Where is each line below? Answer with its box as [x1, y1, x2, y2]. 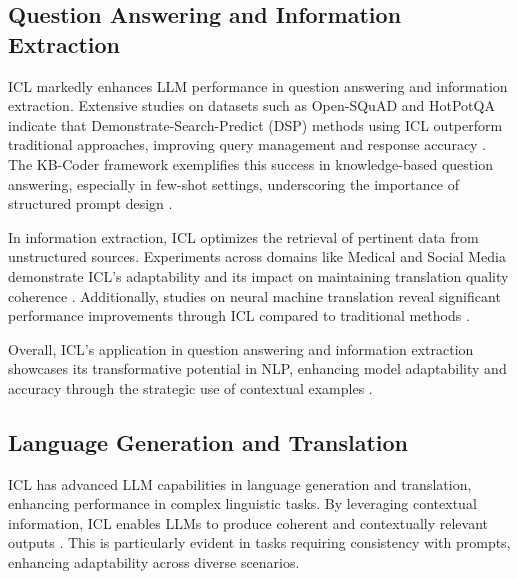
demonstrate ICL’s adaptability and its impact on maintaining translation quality [8, 265, 509, 286]
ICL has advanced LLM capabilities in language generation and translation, [8, 473, 472, 494]
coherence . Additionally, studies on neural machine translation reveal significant [8, 285, 501, 306]
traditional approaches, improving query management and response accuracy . [8, 134, 487, 155]
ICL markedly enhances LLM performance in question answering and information [8, 75, 508, 96]
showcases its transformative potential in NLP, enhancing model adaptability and [8, 358, 507, 379]
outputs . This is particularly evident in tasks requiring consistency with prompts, [8, 532, 511, 553]
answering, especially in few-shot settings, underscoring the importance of [8, 173, 459, 194]
